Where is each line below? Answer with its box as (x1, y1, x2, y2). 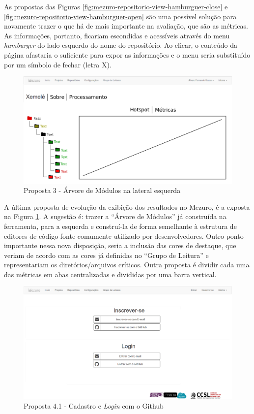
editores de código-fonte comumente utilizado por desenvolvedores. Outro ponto (4, 230, 244, 241)
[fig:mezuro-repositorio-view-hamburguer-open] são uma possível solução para (4, 11, 237, 21)
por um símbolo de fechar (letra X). (4, 59, 112, 69)
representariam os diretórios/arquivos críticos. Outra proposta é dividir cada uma (4, 259, 250, 270)
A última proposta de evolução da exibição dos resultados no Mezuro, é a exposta (4, 201, 250, 212)
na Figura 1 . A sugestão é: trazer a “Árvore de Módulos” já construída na (4, 211, 226, 222)
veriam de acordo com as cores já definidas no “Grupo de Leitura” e (4, 250, 209, 260)
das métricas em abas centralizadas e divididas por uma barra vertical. (4, 269, 217, 279)
